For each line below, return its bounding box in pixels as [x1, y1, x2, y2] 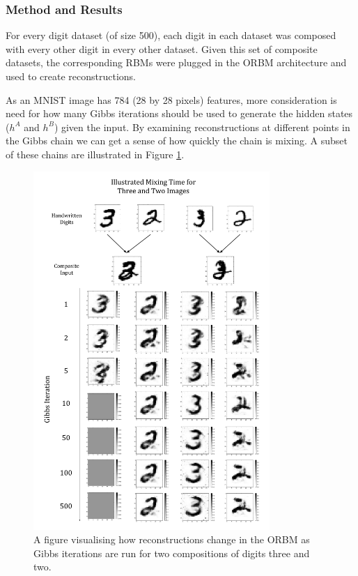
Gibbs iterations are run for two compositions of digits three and [33, 545, 310, 560]
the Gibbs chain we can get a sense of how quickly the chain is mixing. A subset [6, 133, 348, 148]
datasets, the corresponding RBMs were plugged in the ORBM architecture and [6, 55, 347, 70]
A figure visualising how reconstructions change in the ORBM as [33, 532, 310, 547]
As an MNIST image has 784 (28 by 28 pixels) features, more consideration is [6, 92, 337, 107]
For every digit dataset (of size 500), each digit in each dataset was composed [6, 28, 336, 43]
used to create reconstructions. [6, 69, 136, 83]
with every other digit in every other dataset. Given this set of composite [6, 41, 318, 56]
